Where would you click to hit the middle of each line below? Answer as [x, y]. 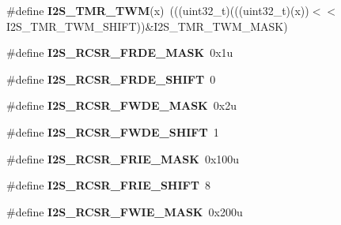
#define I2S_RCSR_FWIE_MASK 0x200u [125, 211]
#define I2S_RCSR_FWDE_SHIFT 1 [113, 131]
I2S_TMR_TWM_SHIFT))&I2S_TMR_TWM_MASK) [147, 26]
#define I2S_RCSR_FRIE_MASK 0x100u [123, 158]
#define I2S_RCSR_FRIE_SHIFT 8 [108, 185]
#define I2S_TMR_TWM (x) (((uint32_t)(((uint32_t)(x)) [158, 10]
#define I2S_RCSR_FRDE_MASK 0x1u [120, 52]
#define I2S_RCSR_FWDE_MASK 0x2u [121, 105]
